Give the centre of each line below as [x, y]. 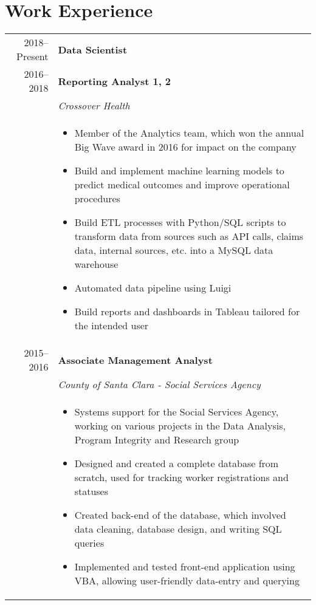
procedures [97, 199]
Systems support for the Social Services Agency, [177, 412]
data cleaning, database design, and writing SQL [178, 529]
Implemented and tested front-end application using [185, 567]
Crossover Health [94, 106]
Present [33, 56]
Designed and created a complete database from [177, 463]
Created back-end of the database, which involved [180, 515]
